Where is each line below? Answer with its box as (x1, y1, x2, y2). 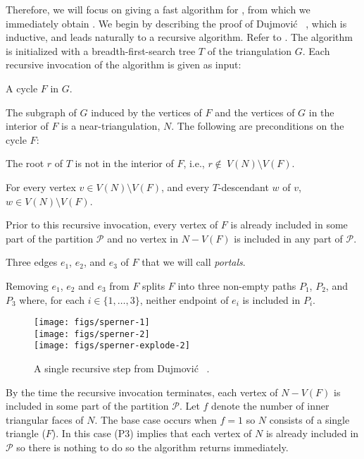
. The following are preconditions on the (171, 118, 344, 133)
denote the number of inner (211, 398, 330, 413)
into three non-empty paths (177, 278, 296, 293)
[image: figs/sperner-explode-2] (34, 341, 190, 351)
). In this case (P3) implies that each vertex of (51, 426, 252, 441)
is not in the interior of (75, 156, 174, 171)
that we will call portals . (142, 255, 246, 269)
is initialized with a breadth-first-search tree (6, 43, 196, 58)
